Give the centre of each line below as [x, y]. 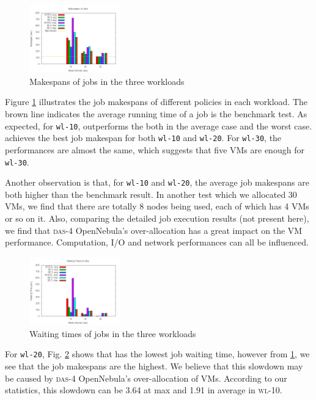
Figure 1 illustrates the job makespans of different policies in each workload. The [156, 102]
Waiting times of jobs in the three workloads [113, 333]
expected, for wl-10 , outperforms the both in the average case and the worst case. [159, 125]
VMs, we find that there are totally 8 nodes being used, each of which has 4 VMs [157, 206]
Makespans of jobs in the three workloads [107, 81]
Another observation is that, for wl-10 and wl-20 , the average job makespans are [157, 182]
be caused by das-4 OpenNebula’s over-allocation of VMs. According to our [146, 378]
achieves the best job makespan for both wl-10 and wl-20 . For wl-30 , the [143, 138]
